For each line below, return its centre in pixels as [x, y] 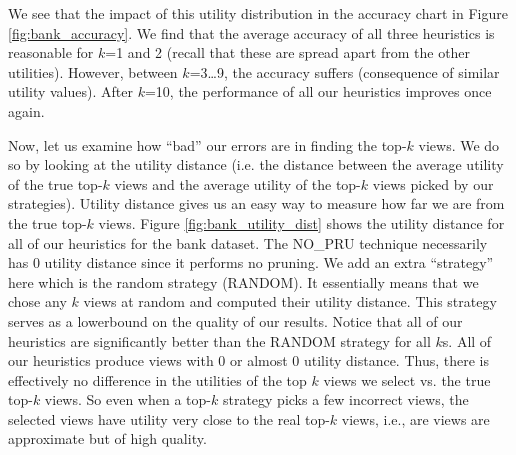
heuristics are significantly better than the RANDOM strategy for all [219, 340]
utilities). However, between [93, 71]
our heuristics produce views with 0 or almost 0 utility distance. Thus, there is [248, 360]
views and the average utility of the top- [237, 183]
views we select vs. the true [407, 379]
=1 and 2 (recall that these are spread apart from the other [288, 52]
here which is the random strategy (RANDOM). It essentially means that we [243, 281]
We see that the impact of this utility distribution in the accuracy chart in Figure [258, 13]
